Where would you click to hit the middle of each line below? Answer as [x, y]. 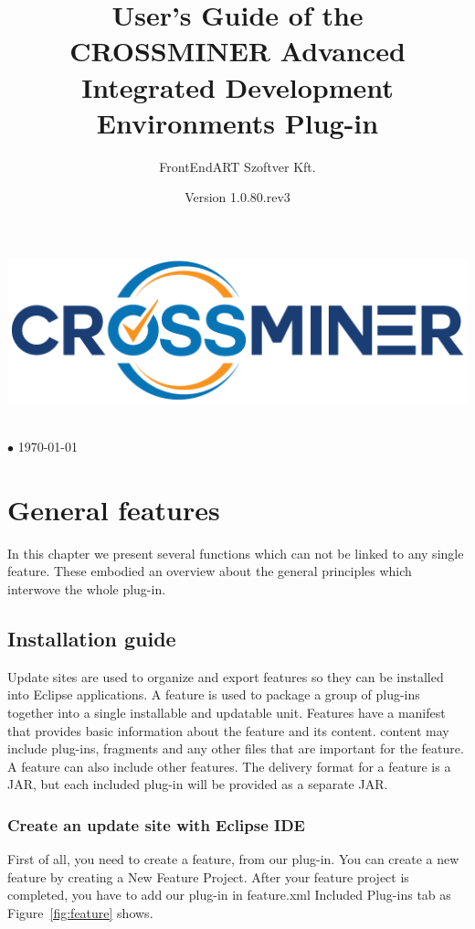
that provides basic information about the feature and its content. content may [228, 730]
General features [114, 509]
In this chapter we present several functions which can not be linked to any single [236, 553]
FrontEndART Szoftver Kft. [237, 166]
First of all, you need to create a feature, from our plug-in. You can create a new [233, 859]
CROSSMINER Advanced [237, 51]
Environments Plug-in [237, 122]
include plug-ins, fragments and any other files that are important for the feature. [236, 748]
